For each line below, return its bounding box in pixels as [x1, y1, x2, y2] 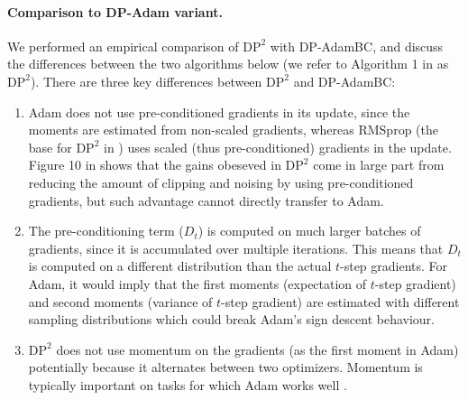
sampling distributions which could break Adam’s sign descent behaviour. [28, 310, 435, 329]
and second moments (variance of [28, 292, 213, 311]
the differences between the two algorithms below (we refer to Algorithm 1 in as [7, 54, 449, 73]
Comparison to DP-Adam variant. [7, 2, 223, 21]
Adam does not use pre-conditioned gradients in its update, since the [28, 102, 410, 121]
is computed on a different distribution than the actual [28, 256, 332, 275]
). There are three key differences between [30, 71, 262, 90]
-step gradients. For [340, 256, 448, 275]
